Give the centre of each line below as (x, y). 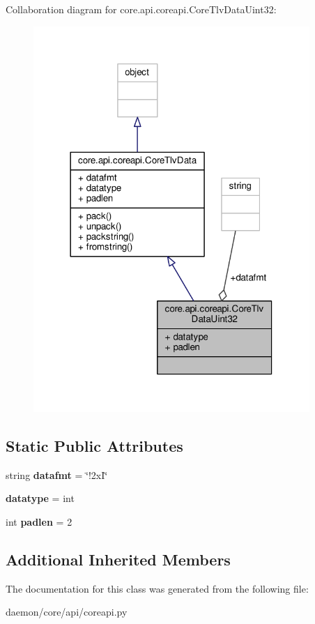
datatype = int (40, 498)
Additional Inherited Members (118, 559)
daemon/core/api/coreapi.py (67, 612)
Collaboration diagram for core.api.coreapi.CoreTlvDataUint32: (141, 9)
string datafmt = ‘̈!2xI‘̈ (57, 474)
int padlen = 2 (39, 521)
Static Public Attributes (94, 445)
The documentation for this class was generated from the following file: (157, 588)
